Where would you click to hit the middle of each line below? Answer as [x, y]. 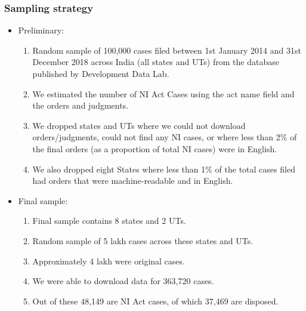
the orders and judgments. [81, 105]
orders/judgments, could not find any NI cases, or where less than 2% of [165, 137]
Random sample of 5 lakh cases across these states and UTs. [143, 240]
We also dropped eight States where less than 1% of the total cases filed [164, 169]
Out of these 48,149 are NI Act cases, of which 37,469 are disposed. [155, 301]
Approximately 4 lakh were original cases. [109, 261]
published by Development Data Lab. [101, 73]
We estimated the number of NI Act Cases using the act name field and [163, 93]
